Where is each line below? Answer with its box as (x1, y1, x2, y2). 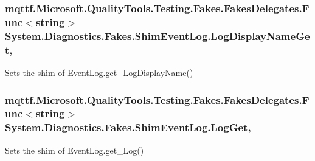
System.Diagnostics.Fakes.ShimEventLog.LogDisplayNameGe (5, 28, 310, 43)
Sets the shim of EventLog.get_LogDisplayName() (5, 66, 193, 78)
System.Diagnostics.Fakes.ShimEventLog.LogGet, (5, 120, 251, 135)
